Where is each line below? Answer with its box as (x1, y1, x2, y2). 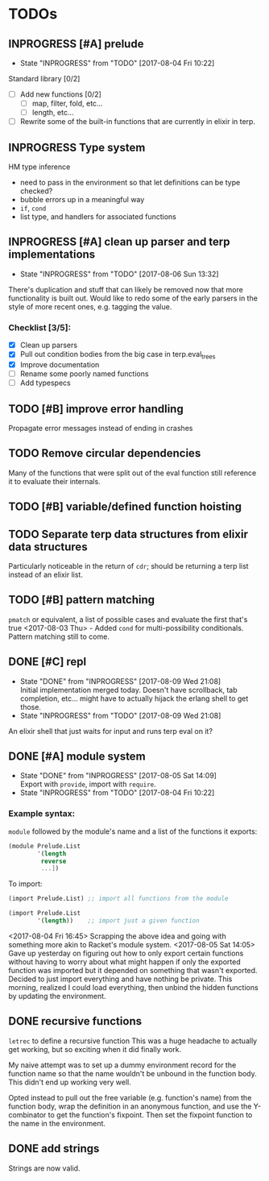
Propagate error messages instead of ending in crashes (8, 424, 193, 433)
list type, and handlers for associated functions (19, 212, 177, 222)
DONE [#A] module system (8, 750, 147, 764)
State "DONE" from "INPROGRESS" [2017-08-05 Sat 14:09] (19, 771, 217, 781)
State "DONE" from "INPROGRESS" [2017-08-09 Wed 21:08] (19, 676, 221, 686)
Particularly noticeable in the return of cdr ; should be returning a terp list (8, 561, 249, 571)
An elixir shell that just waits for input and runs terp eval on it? (8, 726, 213, 736)
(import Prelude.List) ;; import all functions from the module (8, 895, 229, 903)
